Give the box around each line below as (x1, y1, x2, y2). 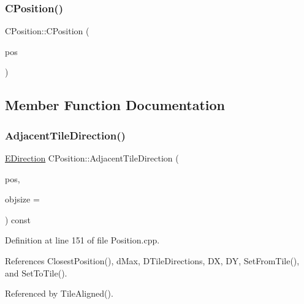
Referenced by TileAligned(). (5, 287, 113, 300)
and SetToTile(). (5, 266, 67, 279)
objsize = (5, 193, 40, 206)
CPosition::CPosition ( (5, 24, 89, 37)
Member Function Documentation (5, 95, 226, 114)
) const (5, 213, 31, 226)
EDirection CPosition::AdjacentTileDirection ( (5, 152, 179, 164)
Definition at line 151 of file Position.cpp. (5, 234, 160, 247)
